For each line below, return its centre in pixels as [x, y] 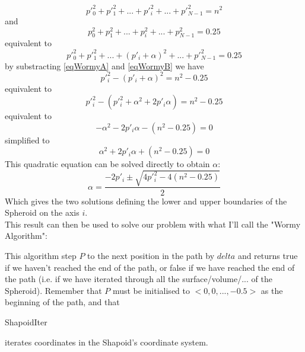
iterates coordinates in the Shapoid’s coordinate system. [107, 342]
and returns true [268, 255]
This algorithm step [41, 255]
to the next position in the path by [151, 255]
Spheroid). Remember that [53, 290]
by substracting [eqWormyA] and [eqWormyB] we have [104, 65]
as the [272, 290]
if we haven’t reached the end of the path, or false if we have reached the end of [150, 267]
